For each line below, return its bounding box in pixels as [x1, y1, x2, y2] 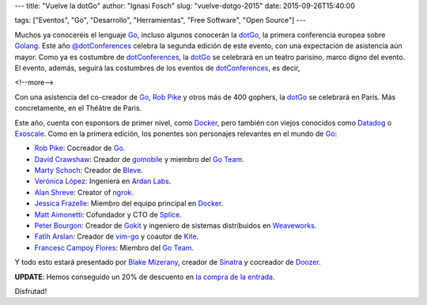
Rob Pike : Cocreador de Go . [34, 143, 126, 153]
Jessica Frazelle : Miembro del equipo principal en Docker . [34, 198, 224, 209]
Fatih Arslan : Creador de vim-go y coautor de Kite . [34, 232, 199, 241]
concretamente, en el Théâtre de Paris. [14, 104, 142, 113]
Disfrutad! [14, 286, 47, 296]
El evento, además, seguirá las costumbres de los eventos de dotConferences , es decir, [14, 63, 300, 73]
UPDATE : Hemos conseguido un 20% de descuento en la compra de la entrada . [14, 272, 275, 281]
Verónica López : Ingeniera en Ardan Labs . [34, 176, 172, 186]
